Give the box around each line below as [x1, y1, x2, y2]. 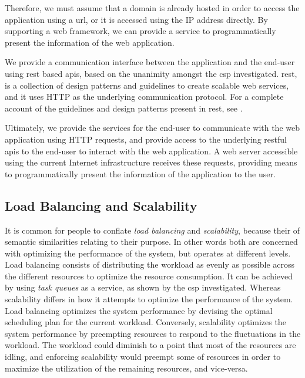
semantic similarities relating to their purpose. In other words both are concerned [5, 235, 298, 248]
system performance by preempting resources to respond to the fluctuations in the [5, 327, 301, 339]
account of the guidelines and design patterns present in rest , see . [5, 102, 243, 114]
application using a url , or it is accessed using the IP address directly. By [5, 13, 268, 25]
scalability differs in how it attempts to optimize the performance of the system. [5, 293, 293, 305]
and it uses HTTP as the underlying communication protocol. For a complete [5, 90, 284, 103]
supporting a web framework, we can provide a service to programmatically [5, 25, 276, 37]
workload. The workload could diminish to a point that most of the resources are [5, 339, 296, 351]
